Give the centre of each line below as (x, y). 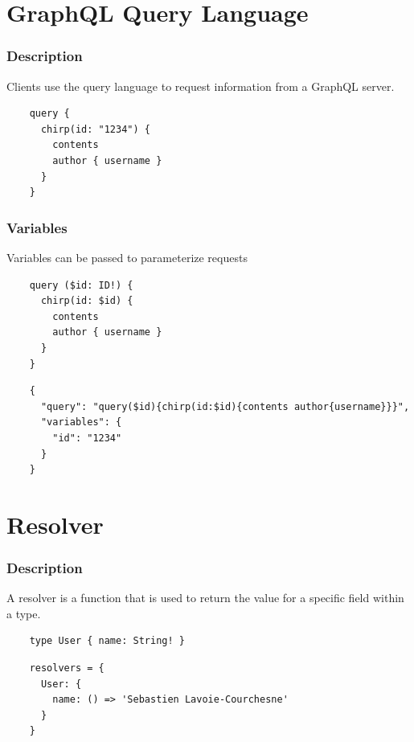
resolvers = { (67, 668)
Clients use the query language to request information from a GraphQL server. (201, 86)
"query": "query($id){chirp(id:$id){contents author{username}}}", (225, 406)
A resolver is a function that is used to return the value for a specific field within (205, 598)
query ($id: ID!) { (81, 285)
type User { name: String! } (107, 641)
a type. (24, 613)
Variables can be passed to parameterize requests (127, 257)
